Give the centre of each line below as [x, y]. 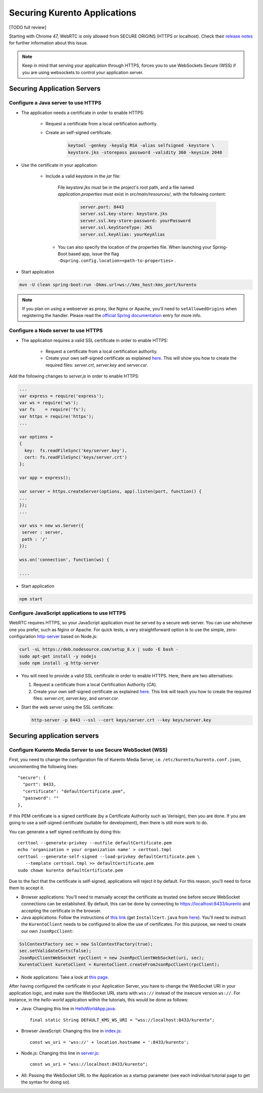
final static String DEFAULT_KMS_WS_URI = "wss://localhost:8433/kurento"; [122, 1020]
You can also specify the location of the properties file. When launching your [135, 247]
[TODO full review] [28, 27]
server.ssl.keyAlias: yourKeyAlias [122, 234]
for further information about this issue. [48, 43]
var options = [36, 437]
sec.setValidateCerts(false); [55, 951]
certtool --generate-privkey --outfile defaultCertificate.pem [95, 843]
